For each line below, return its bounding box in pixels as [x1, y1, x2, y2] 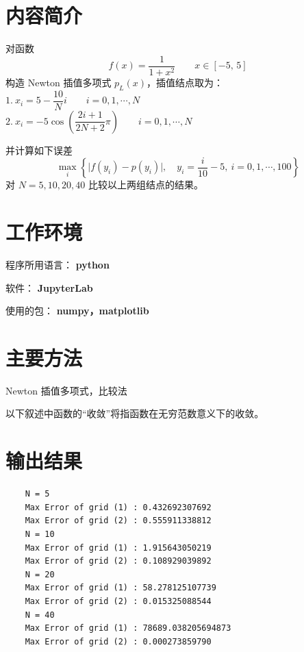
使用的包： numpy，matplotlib [5, 303, 149, 318]
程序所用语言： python [5, 257, 110, 271]
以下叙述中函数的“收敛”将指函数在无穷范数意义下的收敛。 [5, 406, 264, 421]
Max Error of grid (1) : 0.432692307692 [25, 502, 212, 512]
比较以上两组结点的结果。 [88, 177, 203, 192]
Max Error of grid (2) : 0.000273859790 [25, 636, 212, 647]
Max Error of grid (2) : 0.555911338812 [25, 516, 212, 526]
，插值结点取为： [147, 75, 224, 89]
